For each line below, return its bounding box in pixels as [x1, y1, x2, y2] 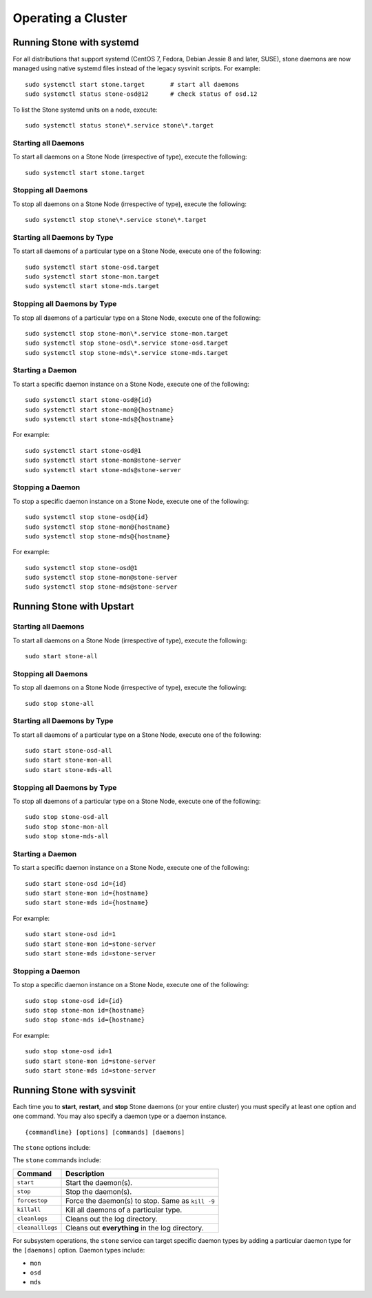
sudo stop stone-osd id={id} [25, 997, 123, 1004]
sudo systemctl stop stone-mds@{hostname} [25, 532, 171, 540]
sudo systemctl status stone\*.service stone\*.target [25, 121, 214, 130]
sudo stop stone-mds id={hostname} [25, 1016, 145, 1024]
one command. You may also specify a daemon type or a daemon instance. [12, 1112, 227, 1120]
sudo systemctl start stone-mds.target [25, 283, 160, 290]
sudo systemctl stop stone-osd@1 [25, 564, 138, 571]
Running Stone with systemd [12, 37, 139, 48]
